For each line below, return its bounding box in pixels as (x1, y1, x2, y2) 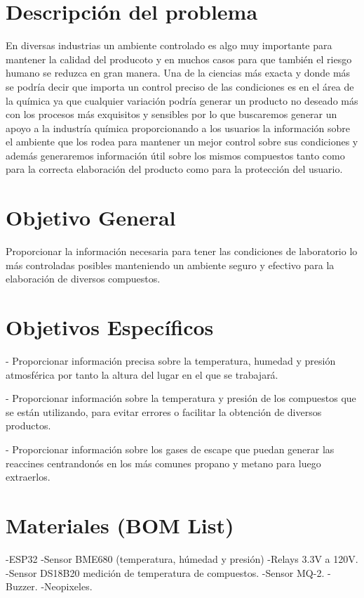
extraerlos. (6, 469, 50, 484)
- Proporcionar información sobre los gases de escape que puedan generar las (6, 442, 335, 457)
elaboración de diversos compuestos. (6, 271, 161, 286)
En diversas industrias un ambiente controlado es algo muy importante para (6, 38, 332, 53)
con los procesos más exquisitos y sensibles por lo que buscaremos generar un (6, 107, 337, 122)
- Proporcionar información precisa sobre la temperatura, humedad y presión (6, 353, 336, 368)
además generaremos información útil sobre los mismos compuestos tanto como (6, 148, 345, 162)
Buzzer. (6, 579, 38, 594)
